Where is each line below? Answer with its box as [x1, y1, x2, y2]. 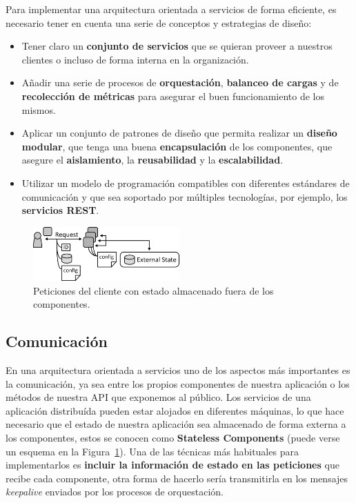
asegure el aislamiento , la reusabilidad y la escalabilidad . [21, 152, 284, 167]
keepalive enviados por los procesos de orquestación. [6, 484, 224, 499]
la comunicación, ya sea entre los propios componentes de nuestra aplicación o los [6, 376, 350, 391]
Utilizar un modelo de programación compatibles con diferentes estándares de [21, 175, 350, 190]
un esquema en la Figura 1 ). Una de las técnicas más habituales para [6, 444, 299, 458]
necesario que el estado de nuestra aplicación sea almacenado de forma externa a [6, 417, 346, 431]
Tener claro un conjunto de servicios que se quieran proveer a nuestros [21, 39, 333, 53]
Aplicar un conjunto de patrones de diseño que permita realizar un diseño [21, 126, 337, 140]
